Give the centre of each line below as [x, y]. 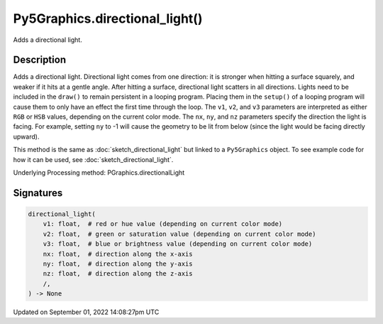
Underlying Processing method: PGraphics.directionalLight [99, 172]
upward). [26, 136]
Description [40, 60]
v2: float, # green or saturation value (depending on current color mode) [179, 234]
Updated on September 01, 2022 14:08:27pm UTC [86, 312]
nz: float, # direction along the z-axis [118, 274]
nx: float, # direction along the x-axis [118, 254]
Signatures [38, 193]
